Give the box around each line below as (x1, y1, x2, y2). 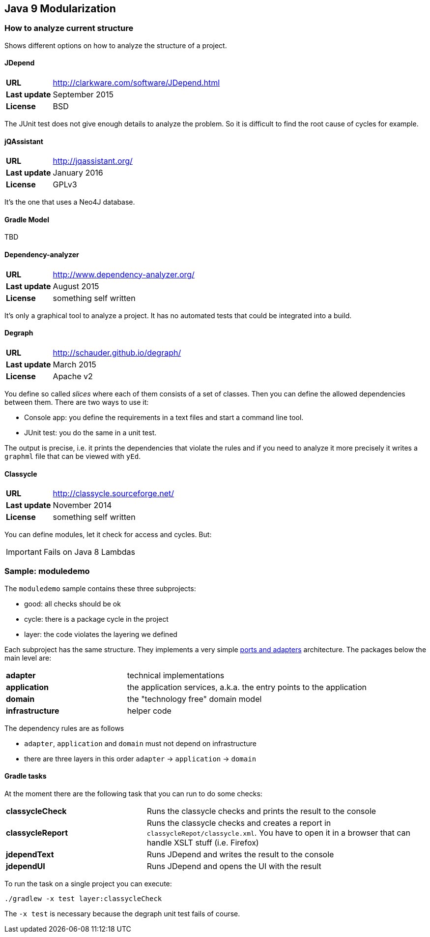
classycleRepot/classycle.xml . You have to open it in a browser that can (146, 828, 410, 838)
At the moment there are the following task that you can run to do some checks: (4, 789, 262, 798)
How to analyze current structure (4, 23, 134, 33)
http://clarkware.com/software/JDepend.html (53, 78, 220, 88)
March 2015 (53, 359, 96, 369)
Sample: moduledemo (4, 566, 90, 576)
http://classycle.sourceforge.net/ (53, 488, 174, 499)
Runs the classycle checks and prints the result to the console (146, 806, 376, 816)
